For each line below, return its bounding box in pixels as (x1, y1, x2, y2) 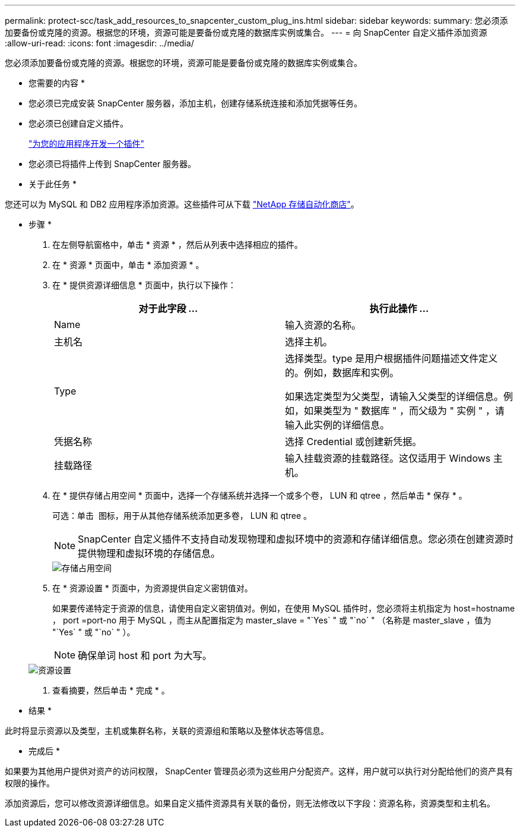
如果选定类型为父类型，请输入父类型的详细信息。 (285, 390, 504, 402)
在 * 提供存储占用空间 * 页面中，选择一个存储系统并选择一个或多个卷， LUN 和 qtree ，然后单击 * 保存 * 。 (52, 490, 467, 500)
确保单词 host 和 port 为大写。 (78, 650, 212, 661)
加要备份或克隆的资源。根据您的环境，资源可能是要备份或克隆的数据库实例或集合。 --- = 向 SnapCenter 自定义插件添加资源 (5, 27, 487, 37)
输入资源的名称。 (285, 319, 362, 331)
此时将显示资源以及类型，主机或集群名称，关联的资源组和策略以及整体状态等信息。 (5, 726, 329, 736)
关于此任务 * (28, 179, 77, 189)
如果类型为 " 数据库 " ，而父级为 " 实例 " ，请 (304, 405, 505, 417)
